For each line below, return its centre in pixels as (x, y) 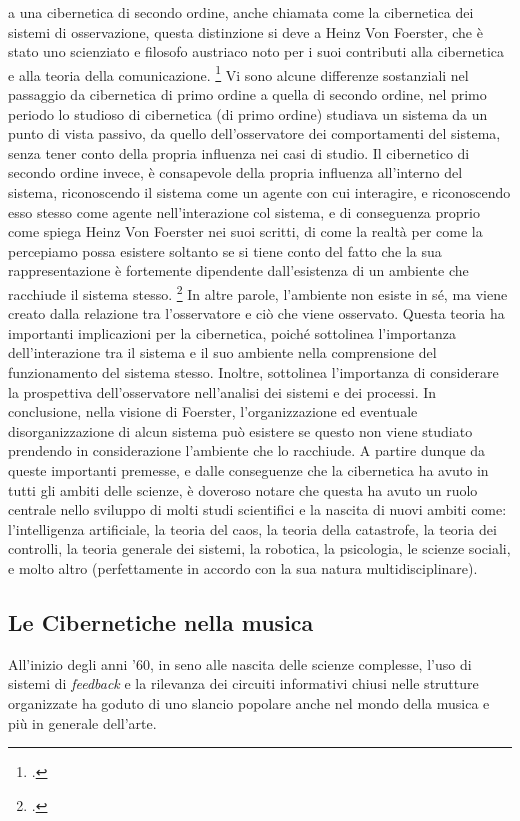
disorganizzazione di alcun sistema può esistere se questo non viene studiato (240, 430)
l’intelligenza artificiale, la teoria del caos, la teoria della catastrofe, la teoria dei (252, 528)
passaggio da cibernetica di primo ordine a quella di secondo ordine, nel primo (247, 94)
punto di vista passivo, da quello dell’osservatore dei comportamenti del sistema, (254, 133)
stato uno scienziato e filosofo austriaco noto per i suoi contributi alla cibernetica (256, 51)
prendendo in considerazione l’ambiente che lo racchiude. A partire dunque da (247, 450)
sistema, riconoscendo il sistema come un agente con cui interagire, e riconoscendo (259, 192)
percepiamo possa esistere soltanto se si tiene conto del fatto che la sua (225, 250)
